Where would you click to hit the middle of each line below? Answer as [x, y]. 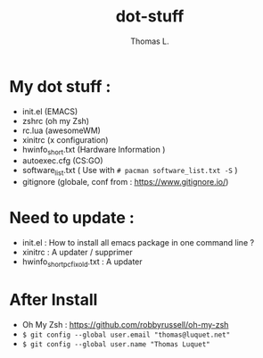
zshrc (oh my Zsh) [56, 121]
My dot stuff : [60, 86]
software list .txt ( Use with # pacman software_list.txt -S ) [130, 171]
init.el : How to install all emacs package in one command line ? [138, 243]
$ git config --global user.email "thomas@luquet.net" [126, 335]
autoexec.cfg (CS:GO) [63, 161]
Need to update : [72, 218]
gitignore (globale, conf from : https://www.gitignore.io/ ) [125, 182]
